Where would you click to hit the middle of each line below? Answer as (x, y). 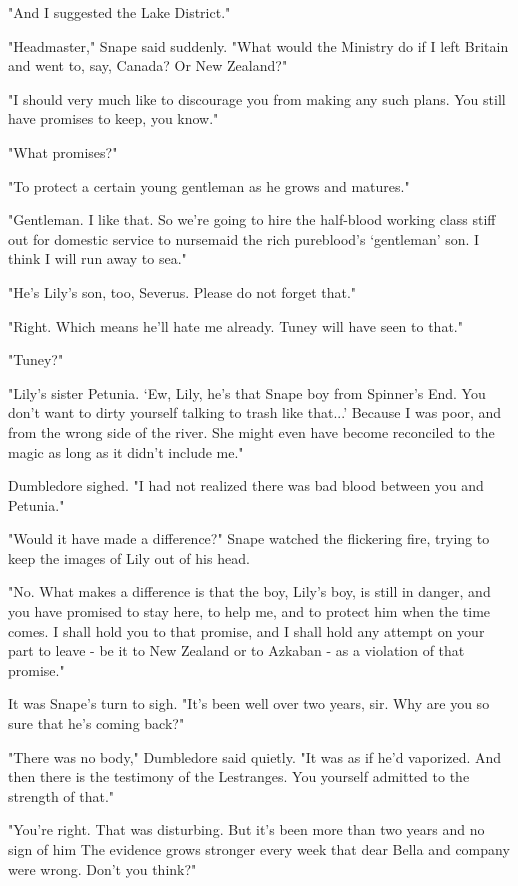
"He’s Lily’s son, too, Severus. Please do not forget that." (182, 291)
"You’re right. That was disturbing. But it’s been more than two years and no (246, 829)
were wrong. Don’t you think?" (102, 868)
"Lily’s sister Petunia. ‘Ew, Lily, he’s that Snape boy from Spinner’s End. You (247, 392)
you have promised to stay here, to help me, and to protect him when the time (249, 611)
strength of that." (61, 795)
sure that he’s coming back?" (96, 723)
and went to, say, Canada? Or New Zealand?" (148, 65)
